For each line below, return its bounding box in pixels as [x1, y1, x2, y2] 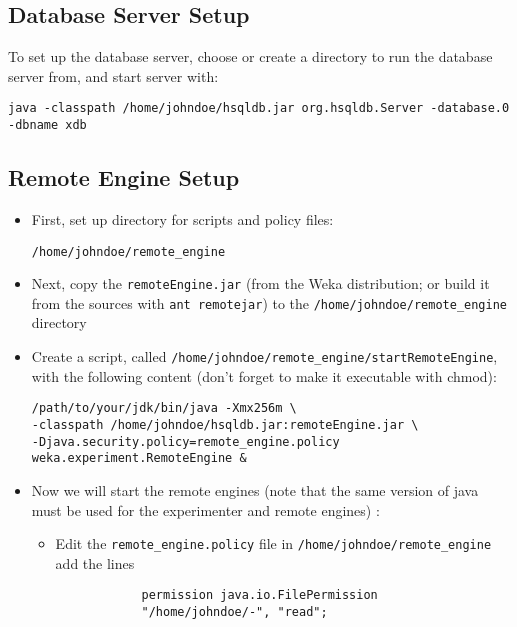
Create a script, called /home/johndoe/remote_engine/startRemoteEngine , [31, 346, 498, 367]
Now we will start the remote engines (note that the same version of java [31, 479, 479, 500]
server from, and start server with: [8, 65, 219, 86]
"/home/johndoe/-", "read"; [141, 605, 328, 620]
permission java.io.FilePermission [141, 588, 378, 603]
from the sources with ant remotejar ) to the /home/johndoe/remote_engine [31, 292, 507, 313]
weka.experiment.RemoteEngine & [31, 451, 247, 466]
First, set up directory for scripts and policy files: [31, 208, 334, 229]
